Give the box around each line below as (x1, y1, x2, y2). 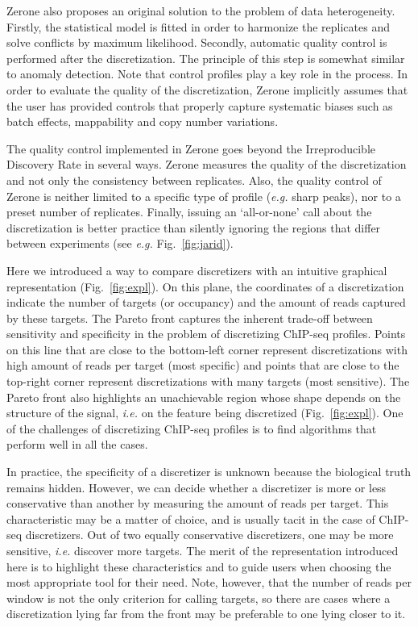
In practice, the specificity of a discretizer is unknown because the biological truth (6, 463, 412, 480)
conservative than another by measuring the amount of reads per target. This (6, 495, 389, 512)
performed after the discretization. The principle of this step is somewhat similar (6, 49, 405, 66)
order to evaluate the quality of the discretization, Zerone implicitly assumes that (6, 81, 408, 98)
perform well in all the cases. (6, 436, 148, 453)
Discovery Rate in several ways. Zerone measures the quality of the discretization (6, 156, 407, 173)
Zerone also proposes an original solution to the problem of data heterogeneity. (6, 2, 395, 19)
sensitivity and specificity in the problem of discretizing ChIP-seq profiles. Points (6, 325, 406, 342)
